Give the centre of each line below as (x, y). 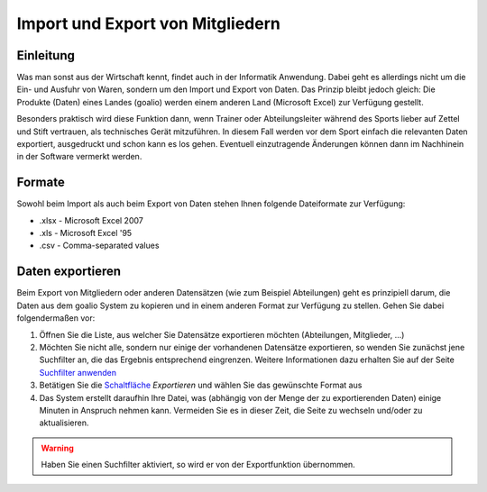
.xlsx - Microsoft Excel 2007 (91, 220)
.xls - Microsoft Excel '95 (86, 233)
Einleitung (46, 55)
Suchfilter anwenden (78, 372)
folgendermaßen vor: (56, 318)
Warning (57, 448)
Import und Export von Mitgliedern (149, 23)
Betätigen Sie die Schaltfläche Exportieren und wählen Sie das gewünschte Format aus (201, 385)
